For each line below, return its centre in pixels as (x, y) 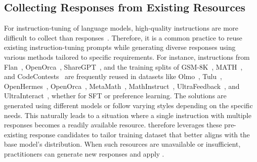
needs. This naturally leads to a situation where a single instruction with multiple (128, 115)
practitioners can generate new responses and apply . (84, 153)
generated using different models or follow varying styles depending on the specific (128, 105)
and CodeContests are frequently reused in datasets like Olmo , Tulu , (113, 76)
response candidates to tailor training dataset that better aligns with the (140, 134)
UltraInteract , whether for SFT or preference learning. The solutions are (115, 96)
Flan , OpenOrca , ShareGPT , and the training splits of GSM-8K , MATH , (123, 66)
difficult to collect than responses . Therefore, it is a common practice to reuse (123, 37)
